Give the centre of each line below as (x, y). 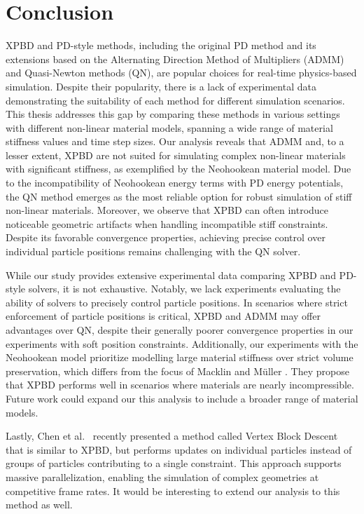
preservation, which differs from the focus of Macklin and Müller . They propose (177, 371)
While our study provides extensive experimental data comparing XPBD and (171, 275)
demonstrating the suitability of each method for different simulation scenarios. (175, 100)
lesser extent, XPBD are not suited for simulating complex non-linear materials (176, 155)
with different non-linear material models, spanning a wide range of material (169, 127)
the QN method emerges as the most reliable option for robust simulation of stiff (179, 196)
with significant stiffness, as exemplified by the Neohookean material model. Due (178, 169)
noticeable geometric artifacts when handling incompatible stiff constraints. (167, 223)
